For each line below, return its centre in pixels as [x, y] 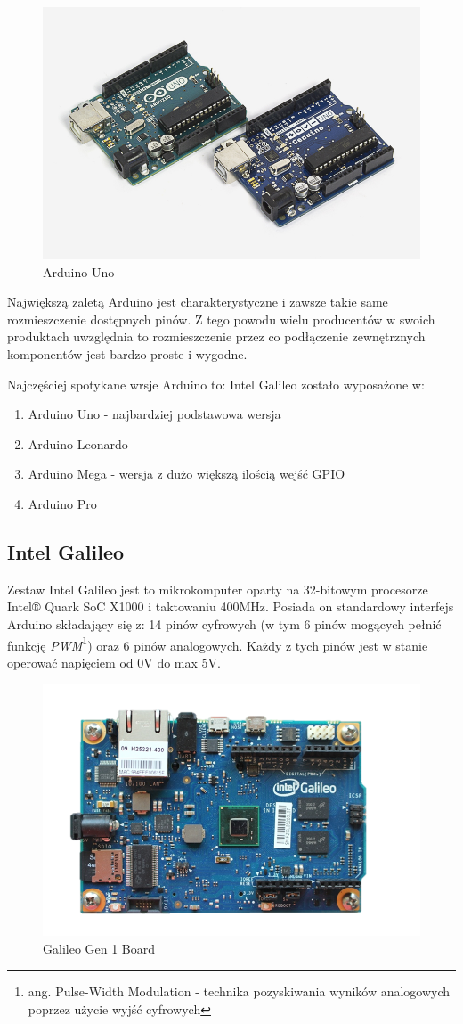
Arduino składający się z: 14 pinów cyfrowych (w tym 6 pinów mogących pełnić [224, 623]
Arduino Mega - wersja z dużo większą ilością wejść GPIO [187, 474]
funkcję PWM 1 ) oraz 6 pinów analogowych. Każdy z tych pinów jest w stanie [218, 643]
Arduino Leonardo [78, 443]
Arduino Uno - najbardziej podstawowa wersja [154, 414]
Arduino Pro [62, 503]
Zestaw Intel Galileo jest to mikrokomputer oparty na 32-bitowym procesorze [218, 589]
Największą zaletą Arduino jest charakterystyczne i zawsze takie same [198, 302]
